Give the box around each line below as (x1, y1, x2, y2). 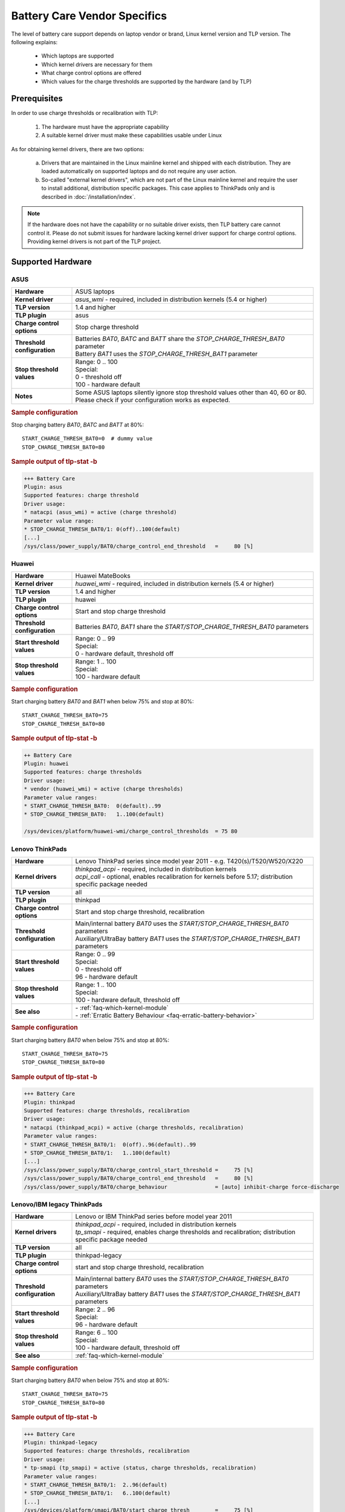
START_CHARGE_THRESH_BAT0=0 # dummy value (22, 435, 153, 442)
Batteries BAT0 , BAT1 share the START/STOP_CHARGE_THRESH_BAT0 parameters (75, 623, 309, 631)
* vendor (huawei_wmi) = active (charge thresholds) (24, 786, 184, 792)
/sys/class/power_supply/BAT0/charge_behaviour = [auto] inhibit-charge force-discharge (24, 1183, 340, 1190)
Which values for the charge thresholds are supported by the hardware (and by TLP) (41, 77, 252, 85)
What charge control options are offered (41, 70, 141, 77)
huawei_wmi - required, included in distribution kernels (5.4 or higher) (75, 579, 274, 588)
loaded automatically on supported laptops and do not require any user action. (41, 168, 237, 175)
